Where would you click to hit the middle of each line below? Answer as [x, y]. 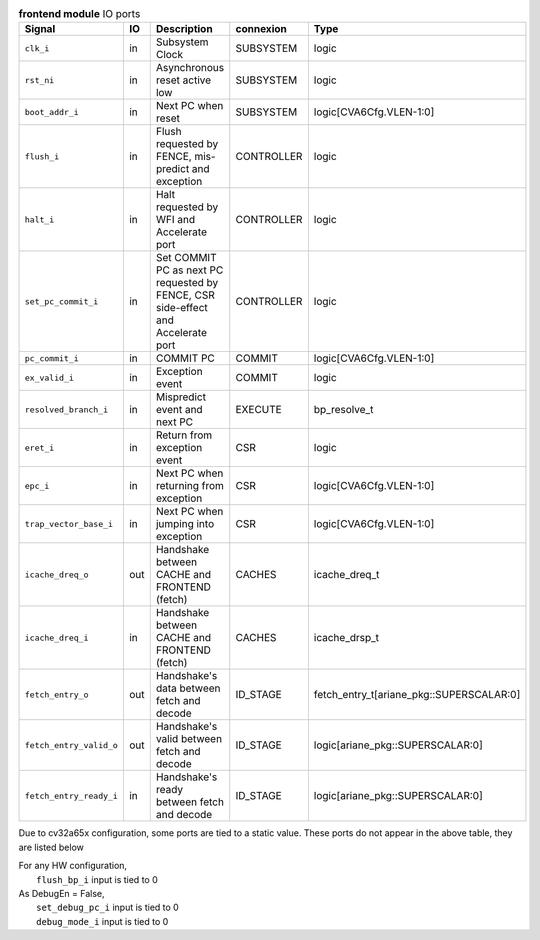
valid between [189, 739]
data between [188, 688]
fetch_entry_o [56, 694]
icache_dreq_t [346, 575]
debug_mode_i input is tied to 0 [102, 921]
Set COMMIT [186, 258]
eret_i [39, 447]
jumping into [185, 524]
